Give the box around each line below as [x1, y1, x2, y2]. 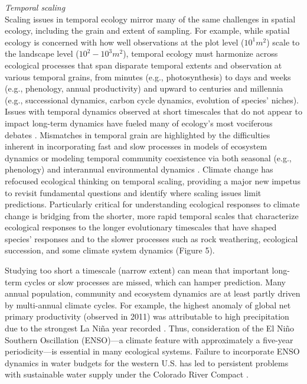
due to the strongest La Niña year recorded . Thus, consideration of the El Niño [5, 322, 295, 334]
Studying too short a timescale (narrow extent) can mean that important [5, 264, 269, 276]
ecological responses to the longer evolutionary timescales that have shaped [5, 221, 277, 233]
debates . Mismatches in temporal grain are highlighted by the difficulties [5, 128, 270, 141]
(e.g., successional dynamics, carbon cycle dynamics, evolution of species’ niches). [5, 93, 299, 106]
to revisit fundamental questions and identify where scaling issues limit [5, 186, 262, 198]
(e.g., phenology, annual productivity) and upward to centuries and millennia [5, 82, 283, 95]
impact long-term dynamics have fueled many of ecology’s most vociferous [5, 116, 273, 129]
